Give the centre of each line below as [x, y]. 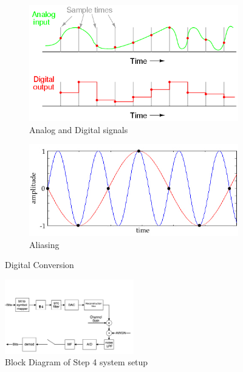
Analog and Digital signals [79, 129]
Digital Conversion [39, 265]
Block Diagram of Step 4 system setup [77, 362]
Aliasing [44, 244]
